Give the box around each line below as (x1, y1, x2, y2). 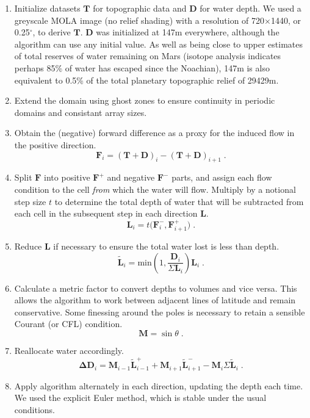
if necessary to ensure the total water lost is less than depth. (53, 239, 279, 252)
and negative (107, 171, 155, 184)
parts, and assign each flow (171, 171, 272, 184)
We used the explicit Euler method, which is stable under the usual (14, 391, 267, 404)
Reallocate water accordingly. (14, 344, 124, 356)
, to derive (32, 26, 71, 38)
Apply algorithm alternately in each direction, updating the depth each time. (14, 379, 303, 392)
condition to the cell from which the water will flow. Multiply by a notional (14, 182, 296, 195)
